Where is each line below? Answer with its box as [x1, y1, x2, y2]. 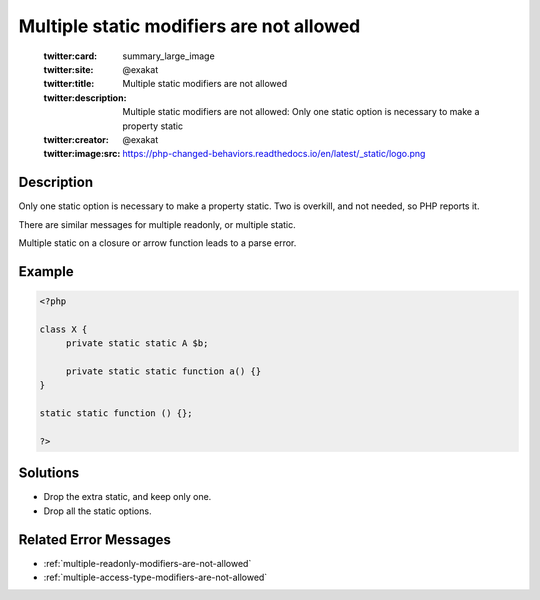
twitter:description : [43, 91, 127, 104]
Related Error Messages [18, 531, 172, 548]
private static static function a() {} [65, 365, 262, 377]
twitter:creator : [43, 133, 109, 145]
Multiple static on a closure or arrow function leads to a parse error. [18, 236, 297, 249]
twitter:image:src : [43, 148, 121, 160]
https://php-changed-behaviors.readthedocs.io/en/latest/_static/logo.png [122, 148, 426, 160]
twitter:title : [43, 78, 95, 90]
